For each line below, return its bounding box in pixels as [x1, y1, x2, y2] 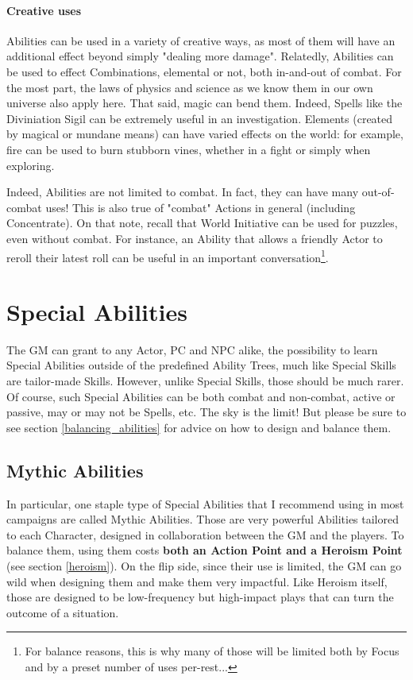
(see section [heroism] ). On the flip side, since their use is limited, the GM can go [6, 558, 402, 574]
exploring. [6, 156, 55, 173]
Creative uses [6, 2, 82, 18]
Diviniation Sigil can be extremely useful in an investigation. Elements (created [6, 110, 393, 126]
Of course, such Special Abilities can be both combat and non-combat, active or [6, 388, 396, 404]
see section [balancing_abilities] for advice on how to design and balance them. [6, 419, 392, 435]
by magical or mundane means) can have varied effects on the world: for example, [6, 126, 403, 142]
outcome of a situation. [6, 604, 119, 620]
